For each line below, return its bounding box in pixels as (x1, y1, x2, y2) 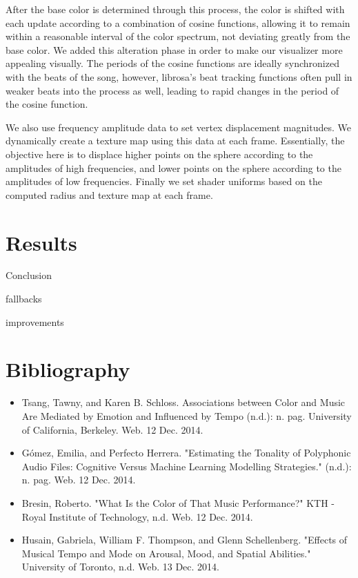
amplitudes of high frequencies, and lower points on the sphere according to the (6, 160, 341, 175)
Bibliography (6, 355, 130, 383)
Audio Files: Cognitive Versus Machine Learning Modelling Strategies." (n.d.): (21, 459, 352, 473)
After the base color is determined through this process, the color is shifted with (6, 2, 345, 16)
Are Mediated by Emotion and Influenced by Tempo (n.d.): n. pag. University (21, 408, 352, 423)
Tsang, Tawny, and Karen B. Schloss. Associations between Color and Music (21, 395, 346, 410)
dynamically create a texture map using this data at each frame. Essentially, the (6, 133, 345, 148)
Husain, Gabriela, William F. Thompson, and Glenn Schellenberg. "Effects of (21, 532, 348, 547)
